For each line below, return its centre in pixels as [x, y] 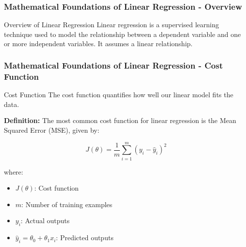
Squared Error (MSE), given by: [52, 130]
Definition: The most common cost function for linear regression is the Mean [120, 120]
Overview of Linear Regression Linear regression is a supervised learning [112, 25]
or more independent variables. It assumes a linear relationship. [98, 44]
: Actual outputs [45, 221]
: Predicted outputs [85, 238]
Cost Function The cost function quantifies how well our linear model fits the [119, 95]
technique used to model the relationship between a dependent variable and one [123, 34]
